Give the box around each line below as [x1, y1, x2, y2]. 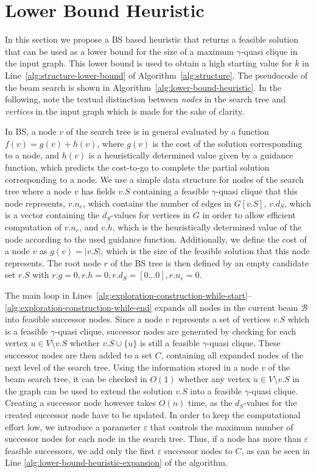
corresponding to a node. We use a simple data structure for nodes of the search [5, 172, 304, 185]
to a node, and [5, 149, 60, 162]
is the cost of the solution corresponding [152, 137, 303, 149]
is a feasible [5, 324, 48, 337]
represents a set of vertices [172, 313, 271, 325]
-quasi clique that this [216, 185, 298, 197]
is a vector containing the [5, 208, 100, 221]
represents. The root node [5, 256, 101, 269]
